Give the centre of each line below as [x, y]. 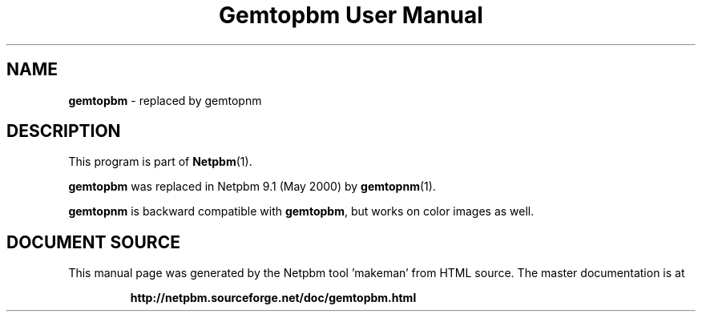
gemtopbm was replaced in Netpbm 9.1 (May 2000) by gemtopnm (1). [252, 187]
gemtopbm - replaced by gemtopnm [165, 100]
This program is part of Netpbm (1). [160, 162]
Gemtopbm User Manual [351, 15]
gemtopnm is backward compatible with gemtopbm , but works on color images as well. [301, 211]
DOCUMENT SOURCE [93, 242]
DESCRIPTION [64, 131]
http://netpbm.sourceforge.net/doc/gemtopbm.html [273, 298]
